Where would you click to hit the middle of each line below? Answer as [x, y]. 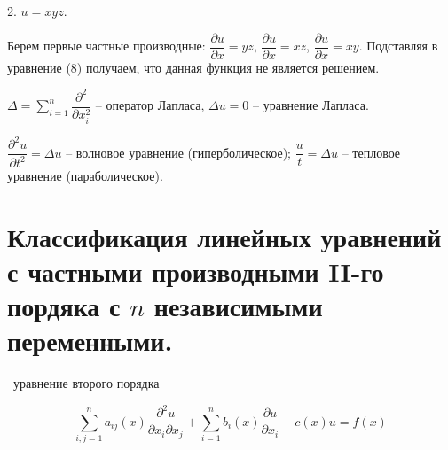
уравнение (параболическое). [85, 175]
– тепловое [371, 152]
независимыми [238, 305]
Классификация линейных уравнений [224, 236]
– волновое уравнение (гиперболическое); [179, 152]
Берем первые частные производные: [106, 46]
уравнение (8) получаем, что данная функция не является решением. [193, 67]
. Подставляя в [398, 46]
